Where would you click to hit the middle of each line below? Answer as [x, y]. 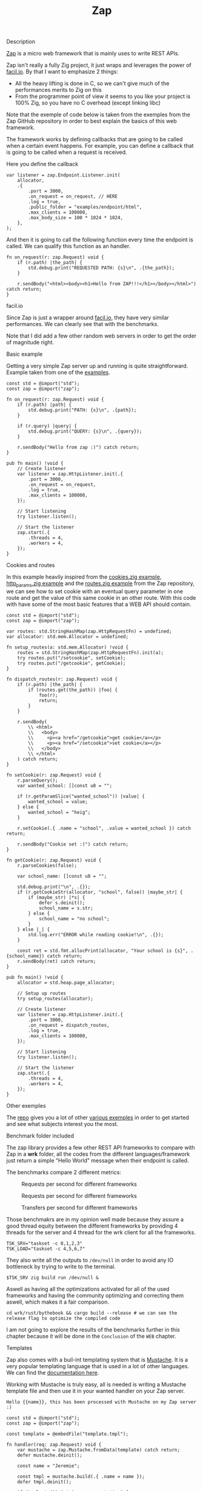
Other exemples [26, 1105]
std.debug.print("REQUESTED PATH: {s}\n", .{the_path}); [101, 268]
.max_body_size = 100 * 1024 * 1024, [75, 218]
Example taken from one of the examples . [58, 372]
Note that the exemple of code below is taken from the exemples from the [98, 115]
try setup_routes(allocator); [55, 998]
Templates [19, 1347]
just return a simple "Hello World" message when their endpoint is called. [98, 1160]
